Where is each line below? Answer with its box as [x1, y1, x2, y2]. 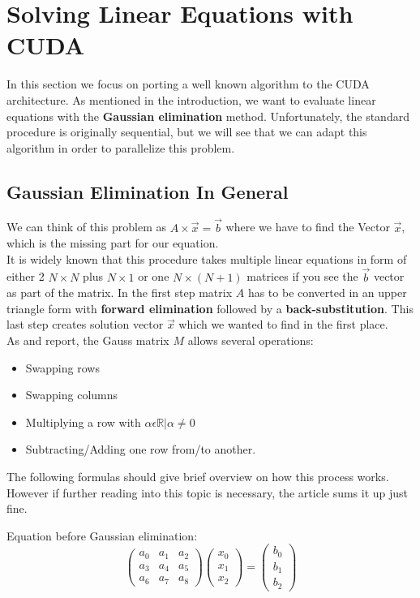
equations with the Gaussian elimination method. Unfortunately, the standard [6, 107, 409, 124]
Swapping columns [25, 386, 118, 403]
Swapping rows [25, 359, 100, 376]
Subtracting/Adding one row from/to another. [25, 441, 256, 458]
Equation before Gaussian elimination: [6, 527, 198, 544]
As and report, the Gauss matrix [6, 332, 169, 349]
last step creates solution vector [6, 316, 164, 333]
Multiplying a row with [25, 413, 141, 430]
